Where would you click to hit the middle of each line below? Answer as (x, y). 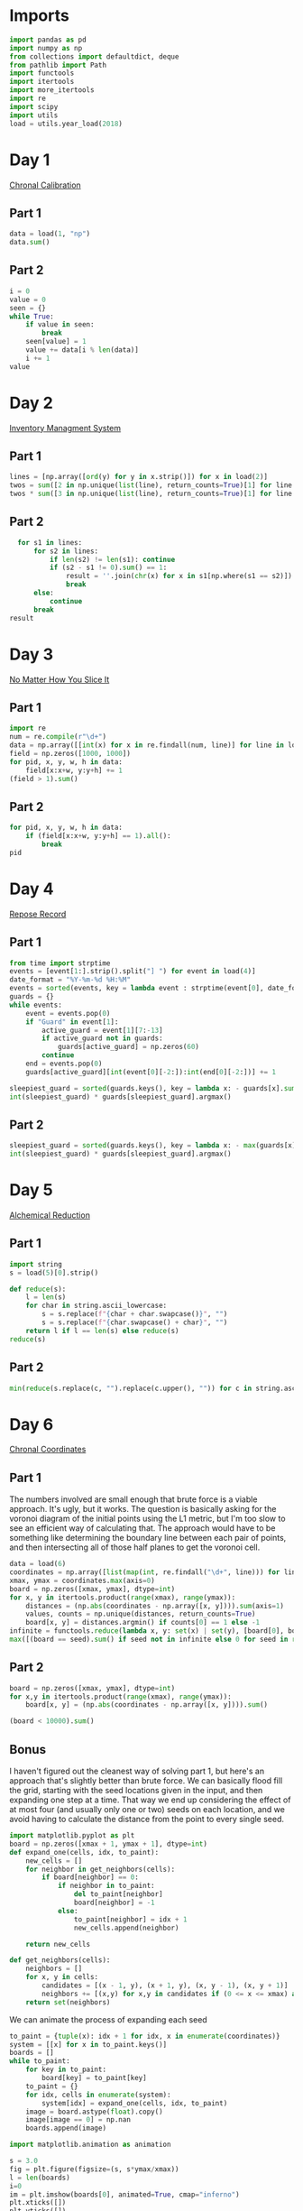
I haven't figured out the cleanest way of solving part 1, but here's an (137, 1771)
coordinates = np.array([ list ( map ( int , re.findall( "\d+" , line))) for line (155, 1572)
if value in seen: (60, 325)
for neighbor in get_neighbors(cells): (101, 1869)
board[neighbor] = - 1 (114, 1902)
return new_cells (58, 1944)
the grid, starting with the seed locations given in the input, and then (136, 1790)
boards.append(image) (66, 2128)
